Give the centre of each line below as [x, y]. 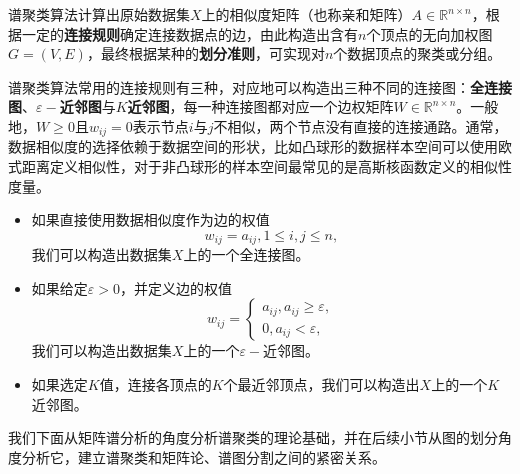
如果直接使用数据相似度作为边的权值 [150, 219]
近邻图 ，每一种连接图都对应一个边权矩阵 [260, 106]
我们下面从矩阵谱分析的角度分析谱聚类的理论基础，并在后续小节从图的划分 [253, 437]
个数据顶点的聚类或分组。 [417, 53]
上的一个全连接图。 [246, 254]
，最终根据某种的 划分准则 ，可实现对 [205, 53]
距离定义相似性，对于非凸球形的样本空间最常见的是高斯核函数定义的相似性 [266, 166]
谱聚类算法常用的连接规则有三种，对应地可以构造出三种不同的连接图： [239, 86]
